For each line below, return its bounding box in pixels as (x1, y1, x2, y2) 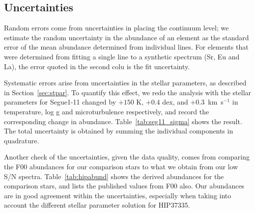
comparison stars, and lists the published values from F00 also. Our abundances (4, 181, 245, 191)
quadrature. (4, 135, 39, 145)
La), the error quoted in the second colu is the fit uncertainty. (4, 61, 190, 71)
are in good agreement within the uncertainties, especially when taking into (4, 190, 231, 200)
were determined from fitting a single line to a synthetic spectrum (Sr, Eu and (4, 51, 240, 61)
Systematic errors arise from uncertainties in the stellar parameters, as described (4, 78, 247, 88)
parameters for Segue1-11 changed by (4, 97, 116, 107)
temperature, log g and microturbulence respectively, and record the (4, 106, 209, 116)
